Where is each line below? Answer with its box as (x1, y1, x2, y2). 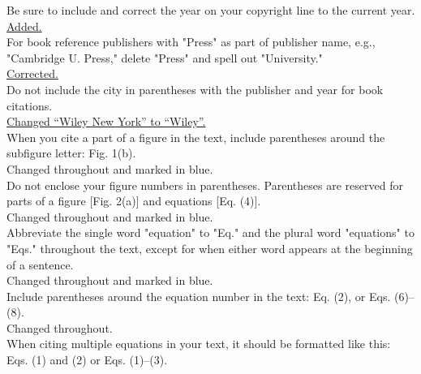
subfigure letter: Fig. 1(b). (6, 144, 136, 161)
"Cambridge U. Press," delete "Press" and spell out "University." (6, 49, 323, 66)
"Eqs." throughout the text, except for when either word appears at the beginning (6, 239, 413, 256)
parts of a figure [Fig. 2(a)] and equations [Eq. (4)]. (6, 192, 261, 209)
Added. (6, 17, 42, 34)
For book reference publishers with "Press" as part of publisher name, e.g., (6, 33, 376, 50)
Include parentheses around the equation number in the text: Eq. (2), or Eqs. (6, 287, 391, 304)
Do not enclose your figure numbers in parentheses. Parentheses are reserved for (6, 176, 403, 193)
